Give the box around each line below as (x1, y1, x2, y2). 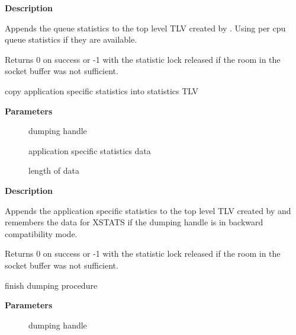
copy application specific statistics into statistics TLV (5, 84, 198, 97)
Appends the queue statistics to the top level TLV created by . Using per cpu (5, 21, 286, 34)
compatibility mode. (5, 227, 78, 240)
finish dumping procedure (5, 279, 98, 291)
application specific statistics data (28, 144, 151, 157)
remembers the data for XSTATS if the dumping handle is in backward (5, 216, 263, 228)
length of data (28, 164, 79, 177)
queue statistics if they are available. (5, 33, 137, 46)
